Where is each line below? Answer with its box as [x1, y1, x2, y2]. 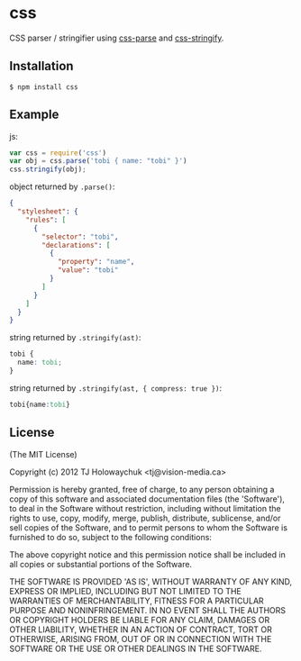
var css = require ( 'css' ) [9, 148, 106, 158]
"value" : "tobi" [57, 266, 119, 275]
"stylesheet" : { [17, 207, 78, 216]
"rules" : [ [25, 215, 67, 224]
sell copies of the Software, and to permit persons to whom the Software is [9, 521, 288, 533]
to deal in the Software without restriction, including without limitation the [9, 503, 281, 513]
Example [9, 107, 59, 122]
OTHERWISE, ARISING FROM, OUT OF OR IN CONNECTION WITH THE [9, 633, 272, 644]
